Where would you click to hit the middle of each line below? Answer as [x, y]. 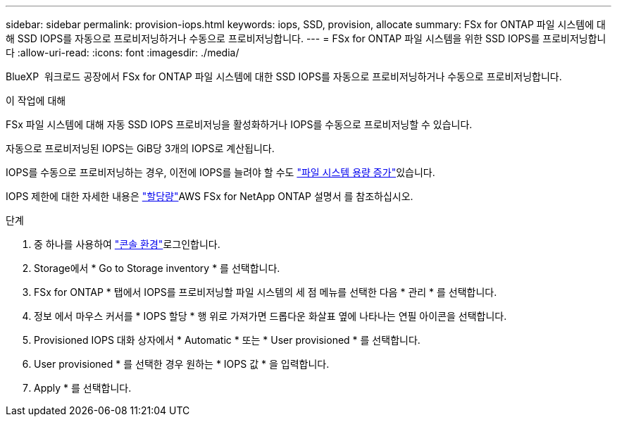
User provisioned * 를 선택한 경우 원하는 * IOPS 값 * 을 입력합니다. [182, 364]
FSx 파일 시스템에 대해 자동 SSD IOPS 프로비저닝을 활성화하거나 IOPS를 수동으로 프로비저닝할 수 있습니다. [239, 124]
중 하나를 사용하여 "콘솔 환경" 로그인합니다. [127, 244]
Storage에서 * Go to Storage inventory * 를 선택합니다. [157, 268]
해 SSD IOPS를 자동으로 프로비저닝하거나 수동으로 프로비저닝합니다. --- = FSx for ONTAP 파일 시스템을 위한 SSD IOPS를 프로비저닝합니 [306, 38]
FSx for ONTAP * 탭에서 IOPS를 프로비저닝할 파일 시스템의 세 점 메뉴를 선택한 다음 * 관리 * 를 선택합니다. [266, 292]
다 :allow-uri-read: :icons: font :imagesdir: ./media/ [123, 52]
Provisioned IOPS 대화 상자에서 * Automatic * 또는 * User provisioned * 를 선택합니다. [227, 340]
